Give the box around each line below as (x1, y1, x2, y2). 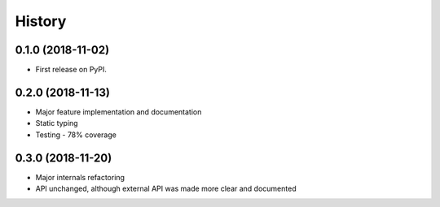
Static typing (35, 119, 78, 128)
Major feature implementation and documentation (35, 106, 202, 117)
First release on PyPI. (35, 65, 108, 75)
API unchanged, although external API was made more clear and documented (35, 183, 297, 194)
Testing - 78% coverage (35, 130, 117, 140)
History (15, 12, 67, 30)
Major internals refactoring (35, 172, 125, 182)
